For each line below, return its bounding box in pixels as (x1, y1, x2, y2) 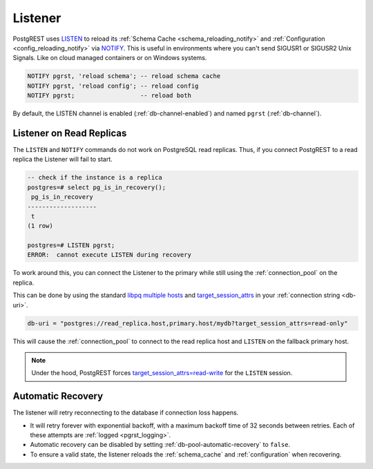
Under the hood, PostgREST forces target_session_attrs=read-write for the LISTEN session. (31, 369, 293, 377)
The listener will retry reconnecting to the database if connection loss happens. (12, 408, 239, 417)
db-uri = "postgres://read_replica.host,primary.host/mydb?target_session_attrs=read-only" (27, 319, 348, 327)
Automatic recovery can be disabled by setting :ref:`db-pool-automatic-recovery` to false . (30, 441, 291, 449)
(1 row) (27, 222, 53, 230)
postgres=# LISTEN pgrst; (27, 242, 115, 249)
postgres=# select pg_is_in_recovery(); (27, 183, 166, 191)
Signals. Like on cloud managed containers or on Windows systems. (12, 54, 207, 62)
